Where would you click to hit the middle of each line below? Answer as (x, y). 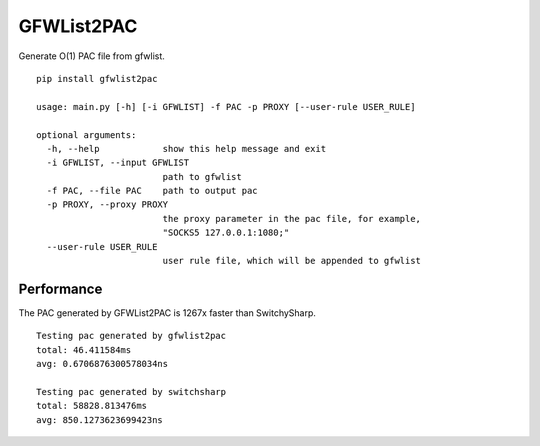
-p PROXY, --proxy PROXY (107, 204)
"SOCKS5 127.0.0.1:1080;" (226, 233)
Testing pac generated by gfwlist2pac (131, 336)
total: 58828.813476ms (92, 406)
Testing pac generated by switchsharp (131, 391)
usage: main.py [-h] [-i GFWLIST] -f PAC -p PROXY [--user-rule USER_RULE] (226, 106)
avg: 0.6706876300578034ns (102, 364)
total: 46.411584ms (84, 349)
